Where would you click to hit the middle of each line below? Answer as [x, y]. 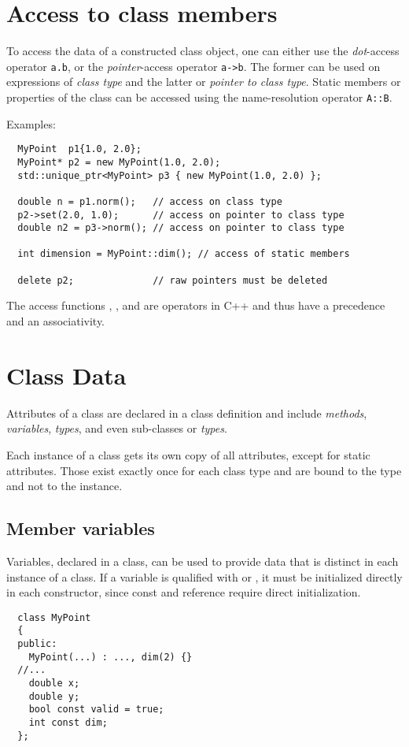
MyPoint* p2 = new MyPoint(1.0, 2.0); [119, 162]
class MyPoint [54, 617]
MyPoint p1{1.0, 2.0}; [79, 149]
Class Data [66, 375]
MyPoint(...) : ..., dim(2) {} [111, 657]
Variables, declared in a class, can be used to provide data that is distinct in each [203, 561]
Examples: [31, 123]
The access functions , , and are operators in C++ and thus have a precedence [196, 305]
